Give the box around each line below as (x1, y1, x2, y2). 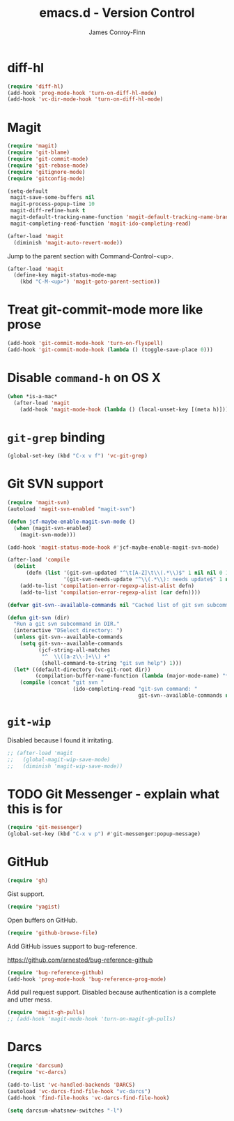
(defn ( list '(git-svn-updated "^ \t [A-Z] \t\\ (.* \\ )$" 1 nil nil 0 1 (25, 569, 229, 577)
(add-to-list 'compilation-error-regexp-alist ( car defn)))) (19, 589, 201, 596)
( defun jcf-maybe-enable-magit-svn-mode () (7, 518, 136, 525)
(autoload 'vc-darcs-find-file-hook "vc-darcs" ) (7, 1087, 151, 1094)
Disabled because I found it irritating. (7, 735, 114, 745)
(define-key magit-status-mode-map (13, 272, 117, 279)
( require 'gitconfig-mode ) (7, 175, 86, 182)
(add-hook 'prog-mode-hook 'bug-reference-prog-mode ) (7, 976, 167, 983)
